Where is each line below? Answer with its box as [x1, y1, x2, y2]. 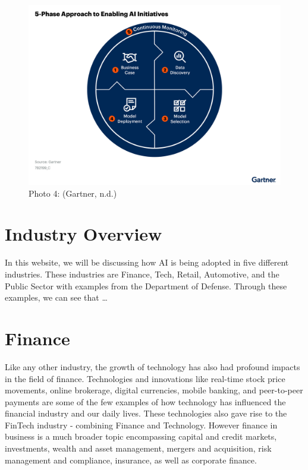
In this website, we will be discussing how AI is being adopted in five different [5, 256, 289, 269]
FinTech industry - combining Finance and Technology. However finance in [5, 418, 278, 431]
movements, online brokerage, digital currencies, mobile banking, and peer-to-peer [5, 384, 303, 396]
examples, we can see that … [5, 291, 108, 304]
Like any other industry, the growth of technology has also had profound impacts [5, 360, 300, 373]
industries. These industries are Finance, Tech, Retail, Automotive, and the [5, 268, 279, 280]
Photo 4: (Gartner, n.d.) [29, 187, 117, 199]
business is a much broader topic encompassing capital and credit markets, [5, 430, 277, 443]
